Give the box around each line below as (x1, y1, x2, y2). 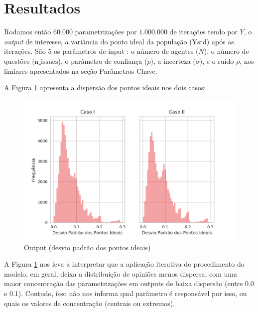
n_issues (34, 58, 58, 65)
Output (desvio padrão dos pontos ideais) (24, 242, 151, 252)
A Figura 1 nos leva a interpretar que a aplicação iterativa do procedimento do (4, 259, 245, 269)
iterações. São (4, 46, 46, 56)
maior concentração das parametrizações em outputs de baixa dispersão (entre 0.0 (4, 278, 254, 289)
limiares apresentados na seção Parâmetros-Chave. (4, 65, 157, 76)
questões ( (4, 55, 35, 66)
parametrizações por (75, 26, 137, 37)
